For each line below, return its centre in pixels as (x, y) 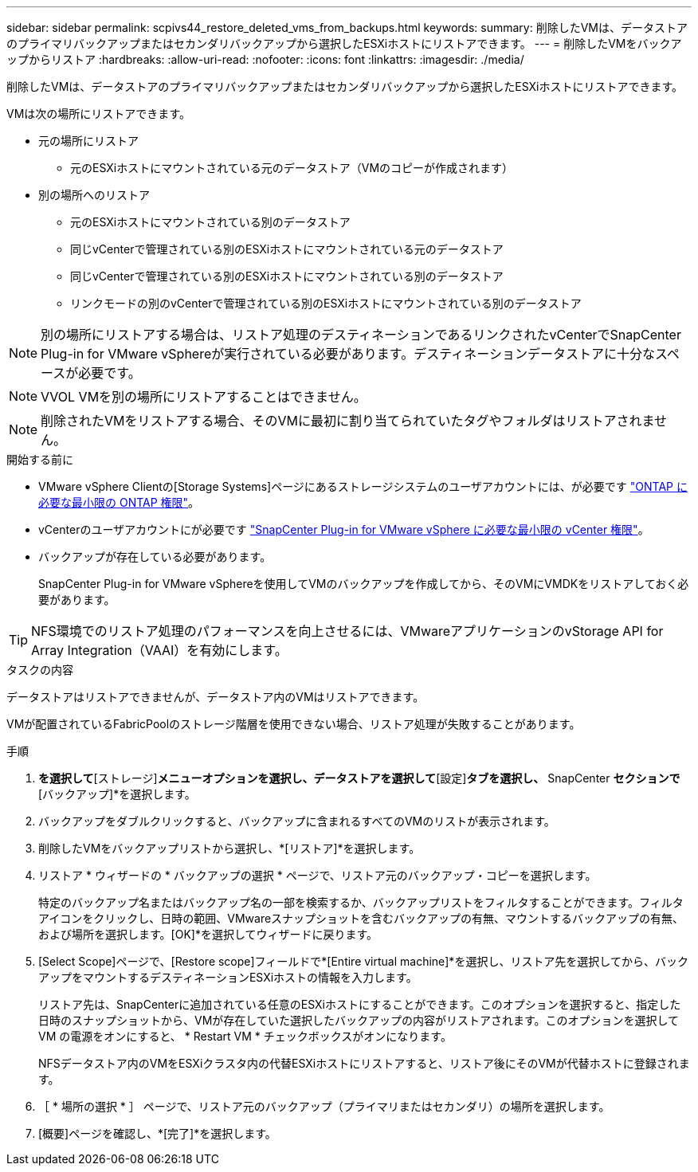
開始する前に (40, 459)
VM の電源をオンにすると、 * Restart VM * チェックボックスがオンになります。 (245, 1036)
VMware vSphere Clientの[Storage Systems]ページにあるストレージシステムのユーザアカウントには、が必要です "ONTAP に (363, 486)
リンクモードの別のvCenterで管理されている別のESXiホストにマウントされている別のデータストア (326, 303)
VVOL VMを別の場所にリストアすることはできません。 (204, 397)
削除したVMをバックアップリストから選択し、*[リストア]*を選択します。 (229, 848)
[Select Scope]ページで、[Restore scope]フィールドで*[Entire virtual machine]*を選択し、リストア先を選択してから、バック (363, 961)
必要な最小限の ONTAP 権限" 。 (119, 502)
